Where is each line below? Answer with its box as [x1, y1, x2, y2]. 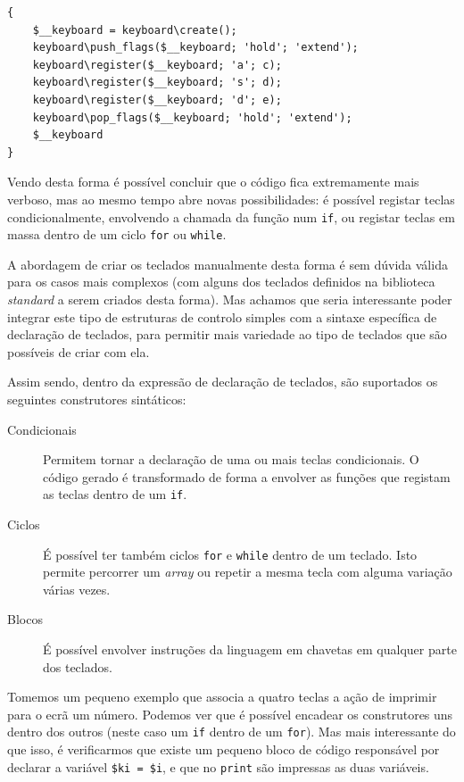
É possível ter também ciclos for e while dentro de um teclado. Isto [43, 545, 418, 563]
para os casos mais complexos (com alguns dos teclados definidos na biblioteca [7, 272, 435, 291]
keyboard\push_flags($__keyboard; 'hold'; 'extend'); [32, 41, 359, 54]
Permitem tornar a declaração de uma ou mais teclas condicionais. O [43, 450, 419, 469]
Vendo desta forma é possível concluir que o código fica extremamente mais [7, 172, 419, 191]
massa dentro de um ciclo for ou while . [7, 225, 227, 244]
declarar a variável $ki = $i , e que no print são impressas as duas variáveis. [7, 757, 429, 776]
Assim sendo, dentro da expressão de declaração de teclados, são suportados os [7, 372, 438, 391]
